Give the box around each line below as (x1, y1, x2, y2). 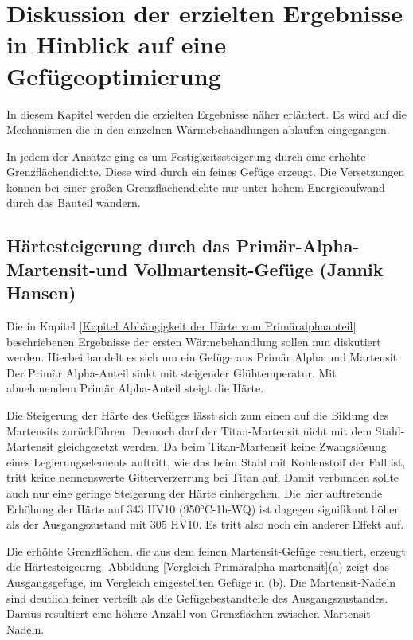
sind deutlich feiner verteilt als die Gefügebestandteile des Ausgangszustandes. (6, 589, 388, 606)
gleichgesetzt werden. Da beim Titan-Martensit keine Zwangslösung (57, 438, 387, 455)
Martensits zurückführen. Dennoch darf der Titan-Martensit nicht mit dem (6, 422, 372, 439)
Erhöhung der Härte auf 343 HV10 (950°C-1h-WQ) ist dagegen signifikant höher (6, 500, 399, 517)
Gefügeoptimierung (6, 59, 221, 92)
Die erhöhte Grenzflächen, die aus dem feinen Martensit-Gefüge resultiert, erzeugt (6, 542, 406, 559)
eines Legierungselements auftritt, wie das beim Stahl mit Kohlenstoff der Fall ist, (6, 453, 406, 470)
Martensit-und (6, 256, 128, 281)
